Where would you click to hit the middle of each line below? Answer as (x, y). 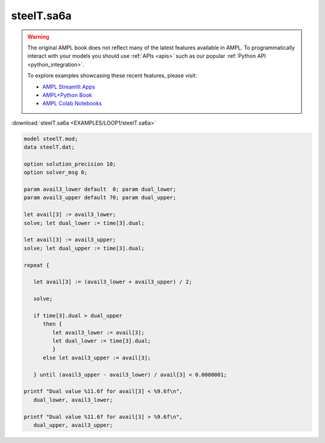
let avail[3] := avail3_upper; (70, 240)
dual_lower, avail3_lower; (73, 400)
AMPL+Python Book (67, 95)
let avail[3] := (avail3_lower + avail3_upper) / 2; (113, 282)
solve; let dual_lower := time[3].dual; (84, 223)
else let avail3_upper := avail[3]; (97, 358)
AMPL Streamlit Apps (69, 87)
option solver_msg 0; (56, 172)
